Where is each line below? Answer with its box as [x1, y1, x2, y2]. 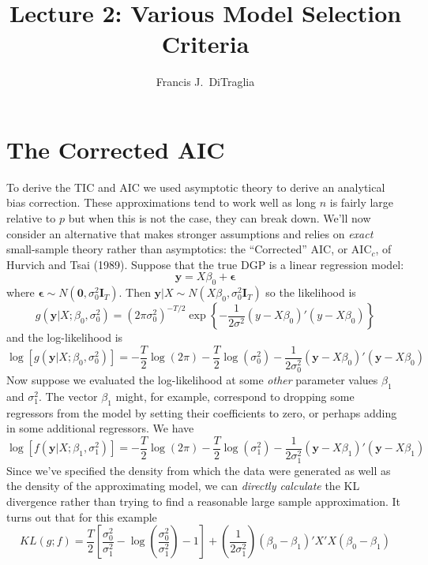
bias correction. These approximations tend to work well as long [6, 194, 317, 211]
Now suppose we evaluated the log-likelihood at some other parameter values [6, 371, 378, 387]
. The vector [38, 387, 98, 404]
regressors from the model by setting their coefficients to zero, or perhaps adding [6, 404, 397, 421]
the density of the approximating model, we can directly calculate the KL [6, 477, 360, 494]
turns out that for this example [6, 508, 157, 525]
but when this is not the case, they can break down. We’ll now [68, 210, 371, 226]
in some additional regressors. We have [6, 420, 194, 436]
